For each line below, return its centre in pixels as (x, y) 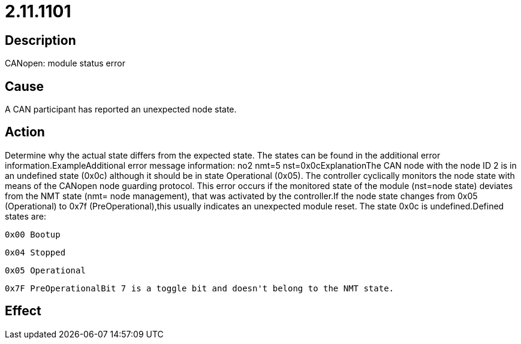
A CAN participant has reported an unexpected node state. (121, 109)
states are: (25, 216)
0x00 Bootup (33, 234)
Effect (23, 311)
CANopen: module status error (65, 63)
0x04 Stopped (35, 252)
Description (40, 40)
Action (25, 132)
